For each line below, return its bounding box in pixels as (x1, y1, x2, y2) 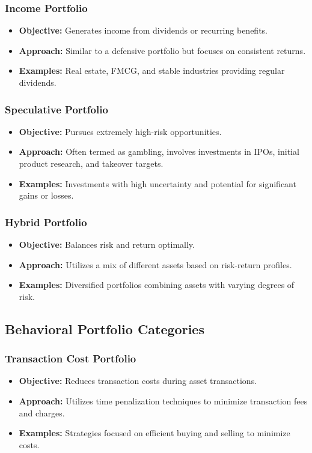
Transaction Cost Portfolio (5, 351, 136, 366)
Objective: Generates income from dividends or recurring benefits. (19, 24, 268, 37)
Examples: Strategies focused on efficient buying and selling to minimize (19, 427, 290, 439)
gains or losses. (19, 189, 74, 202)
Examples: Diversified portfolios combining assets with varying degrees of (19, 278, 295, 291)
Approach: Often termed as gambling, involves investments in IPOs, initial (19, 145, 299, 158)
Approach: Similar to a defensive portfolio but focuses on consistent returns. (19, 44, 306, 56)
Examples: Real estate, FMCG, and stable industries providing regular (19, 64, 285, 77)
